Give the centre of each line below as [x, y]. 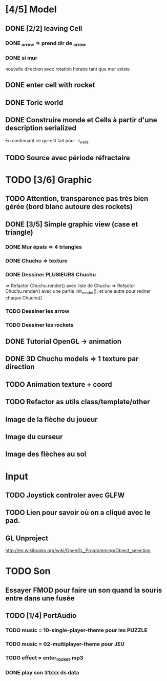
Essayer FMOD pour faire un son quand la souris [84, 590]
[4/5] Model [31, 10]
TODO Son [28, 571]
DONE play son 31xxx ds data [42, 673]
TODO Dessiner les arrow [37, 311]
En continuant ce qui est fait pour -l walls [47, 141]
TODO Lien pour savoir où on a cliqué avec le [78, 513]
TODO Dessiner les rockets [40, 325]
